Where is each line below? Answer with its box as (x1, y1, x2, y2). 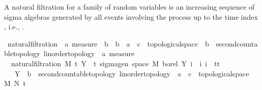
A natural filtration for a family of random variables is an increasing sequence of (4, 2, 255, 12)
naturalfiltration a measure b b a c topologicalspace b (7, 38, 209, 49)
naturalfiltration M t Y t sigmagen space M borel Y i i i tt (11, 58, 220, 68)
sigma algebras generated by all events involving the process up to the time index (4, 11, 258, 22)
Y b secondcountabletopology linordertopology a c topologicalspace (14, 68, 249, 78)
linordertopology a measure (43, 48, 135, 59)
